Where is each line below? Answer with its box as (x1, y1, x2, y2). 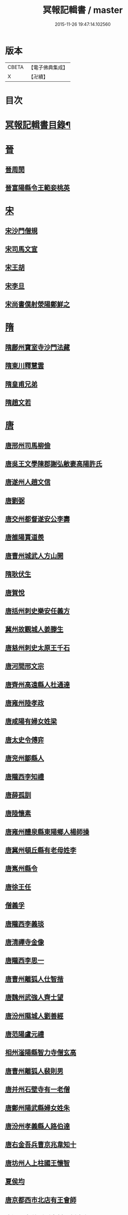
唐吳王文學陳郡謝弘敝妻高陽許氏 (5, 460, 102, 468)
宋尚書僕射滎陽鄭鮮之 (5, 300, 70, 309)
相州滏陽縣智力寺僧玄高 (5, 1048, 76, 1057)
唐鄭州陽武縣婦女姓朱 (5, 1103, 70, 1112)
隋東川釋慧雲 (5, 361, 44, 370)
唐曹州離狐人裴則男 (5, 1067, 64, 1075)
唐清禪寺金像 (5, 938, 44, 947)
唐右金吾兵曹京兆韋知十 (5, 1141, 76, 1149)
